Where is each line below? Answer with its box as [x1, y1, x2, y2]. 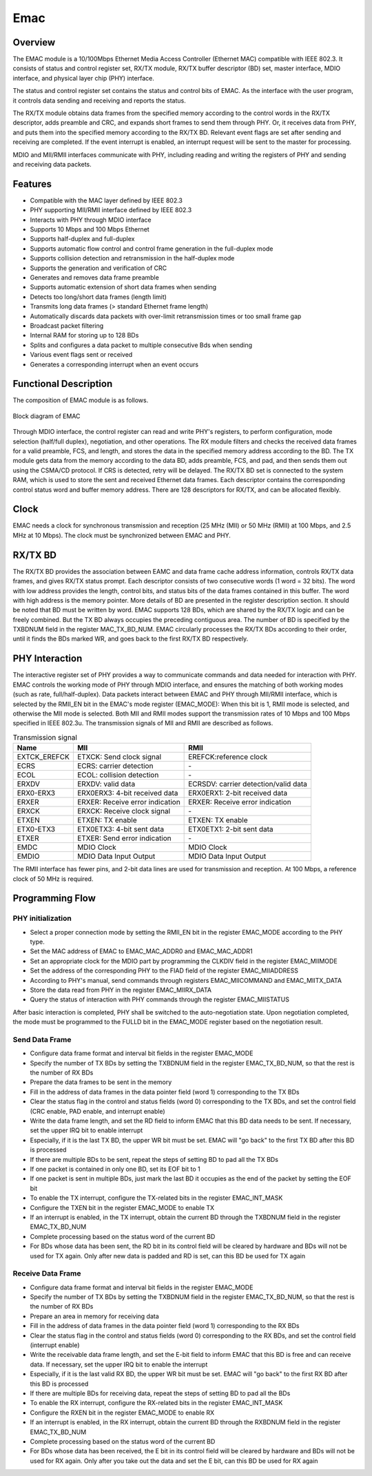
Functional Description [12, 378, 113, 390]
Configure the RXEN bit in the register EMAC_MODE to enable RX [30, 1409, 215, 1417]
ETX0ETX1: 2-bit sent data [188, 824, 273, 834]
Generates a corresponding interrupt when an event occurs [30, 360, 199, 368]
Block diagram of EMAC [12, 412, 81, 420]
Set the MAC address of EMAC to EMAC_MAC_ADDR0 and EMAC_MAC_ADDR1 [30, 947, 253, 955]
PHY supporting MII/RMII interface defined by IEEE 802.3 [30, 206, 192, 214]
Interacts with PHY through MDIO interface [30, 216, 152, 224]
